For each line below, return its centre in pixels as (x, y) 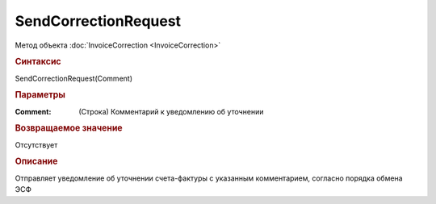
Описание (36, 161)
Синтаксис (38, 62)
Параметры (40, 95)
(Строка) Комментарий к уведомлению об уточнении (171, 111)
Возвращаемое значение (69, 128)
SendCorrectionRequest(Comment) (74, 78)
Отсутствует (36, 144)
